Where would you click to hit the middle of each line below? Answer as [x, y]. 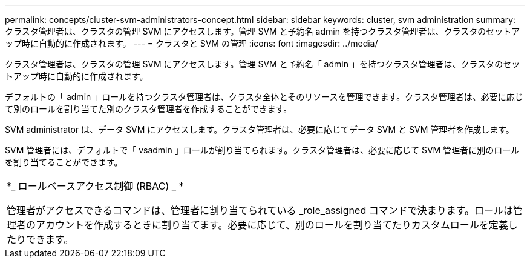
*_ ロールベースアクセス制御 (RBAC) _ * [95, 186]
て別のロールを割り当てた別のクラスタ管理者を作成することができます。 [149, 109]
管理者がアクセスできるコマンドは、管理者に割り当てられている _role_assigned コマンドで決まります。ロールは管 [265, 210]
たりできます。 [40, 239]
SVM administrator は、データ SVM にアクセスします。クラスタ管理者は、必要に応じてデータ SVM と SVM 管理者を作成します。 [260, 129]
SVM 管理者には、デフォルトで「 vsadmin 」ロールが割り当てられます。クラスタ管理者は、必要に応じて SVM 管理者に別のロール [262, 150]
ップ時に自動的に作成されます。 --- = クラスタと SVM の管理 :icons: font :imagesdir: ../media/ [191, 43]
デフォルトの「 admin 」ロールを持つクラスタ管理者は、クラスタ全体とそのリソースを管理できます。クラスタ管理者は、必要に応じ [264, 97]
